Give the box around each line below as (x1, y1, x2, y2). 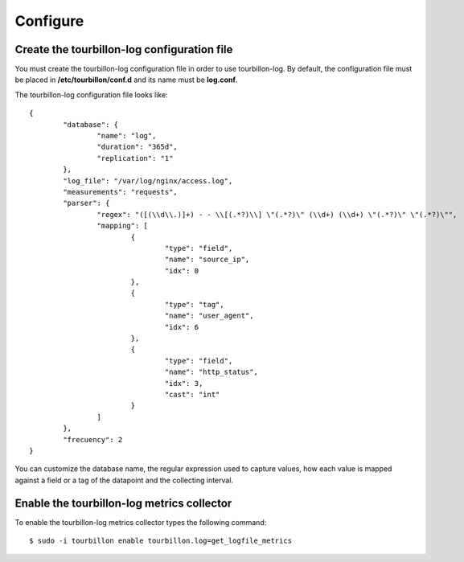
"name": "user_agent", (164, 311, 254, 321)
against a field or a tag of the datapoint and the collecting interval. (14, 475, 233, 485)
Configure (14, 12, 84, 30)
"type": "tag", (164, 300, 224, 309)
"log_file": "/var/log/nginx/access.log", (63, 176, 233, 185)
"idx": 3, (164, 379, 203, 388)
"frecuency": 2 (63, 435, 123, 444)
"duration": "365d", (96, 142, 179, 152)
